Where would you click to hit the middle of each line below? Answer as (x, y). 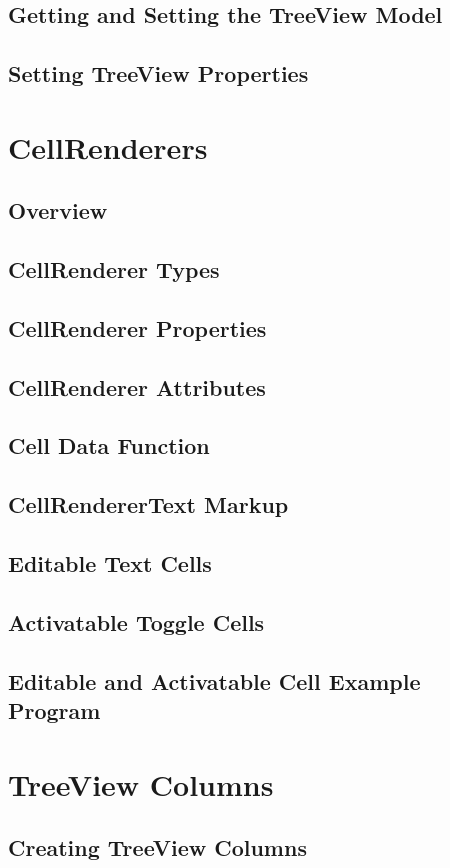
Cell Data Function (109, 445)
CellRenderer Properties (137, 327)
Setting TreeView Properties (158, 73)
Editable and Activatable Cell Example (214, 680)
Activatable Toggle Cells (136, 621)
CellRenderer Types (114, 269)
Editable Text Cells (110, 563)
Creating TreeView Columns (157, 847)
